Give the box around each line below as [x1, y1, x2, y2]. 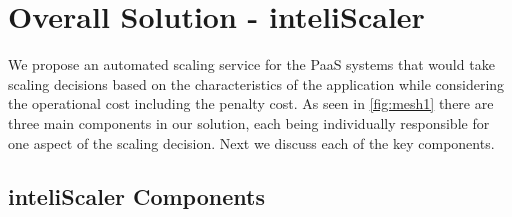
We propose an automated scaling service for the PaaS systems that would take [8, 54, 495, 75]
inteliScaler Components [8, 181, 265, 212]
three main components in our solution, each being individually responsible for [8, 112, 490, 133]
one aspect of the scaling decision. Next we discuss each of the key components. [8, 132, 495, 153]
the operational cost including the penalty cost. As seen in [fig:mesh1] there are [8, 93, 494, 114]
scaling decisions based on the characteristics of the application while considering [8, 73, 505, 94]
